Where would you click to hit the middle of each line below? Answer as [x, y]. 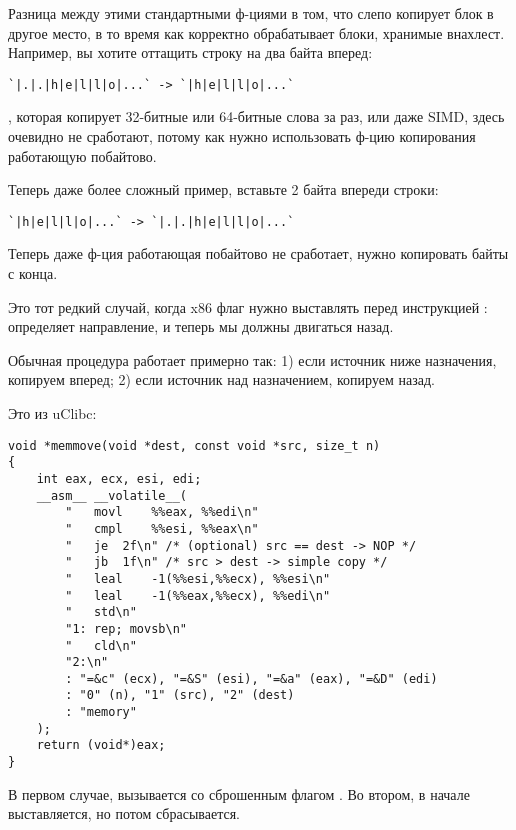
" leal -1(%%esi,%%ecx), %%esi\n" [198, 578]
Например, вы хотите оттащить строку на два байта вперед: [190, 52]
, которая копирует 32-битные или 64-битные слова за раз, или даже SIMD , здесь [256, 116]
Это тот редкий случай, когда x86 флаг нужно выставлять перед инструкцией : [248, 306]
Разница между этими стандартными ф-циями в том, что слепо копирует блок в [251, 13]
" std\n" [101, 612]
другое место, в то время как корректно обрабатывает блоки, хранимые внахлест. [256, 32]
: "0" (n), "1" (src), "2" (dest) [180, 695]
